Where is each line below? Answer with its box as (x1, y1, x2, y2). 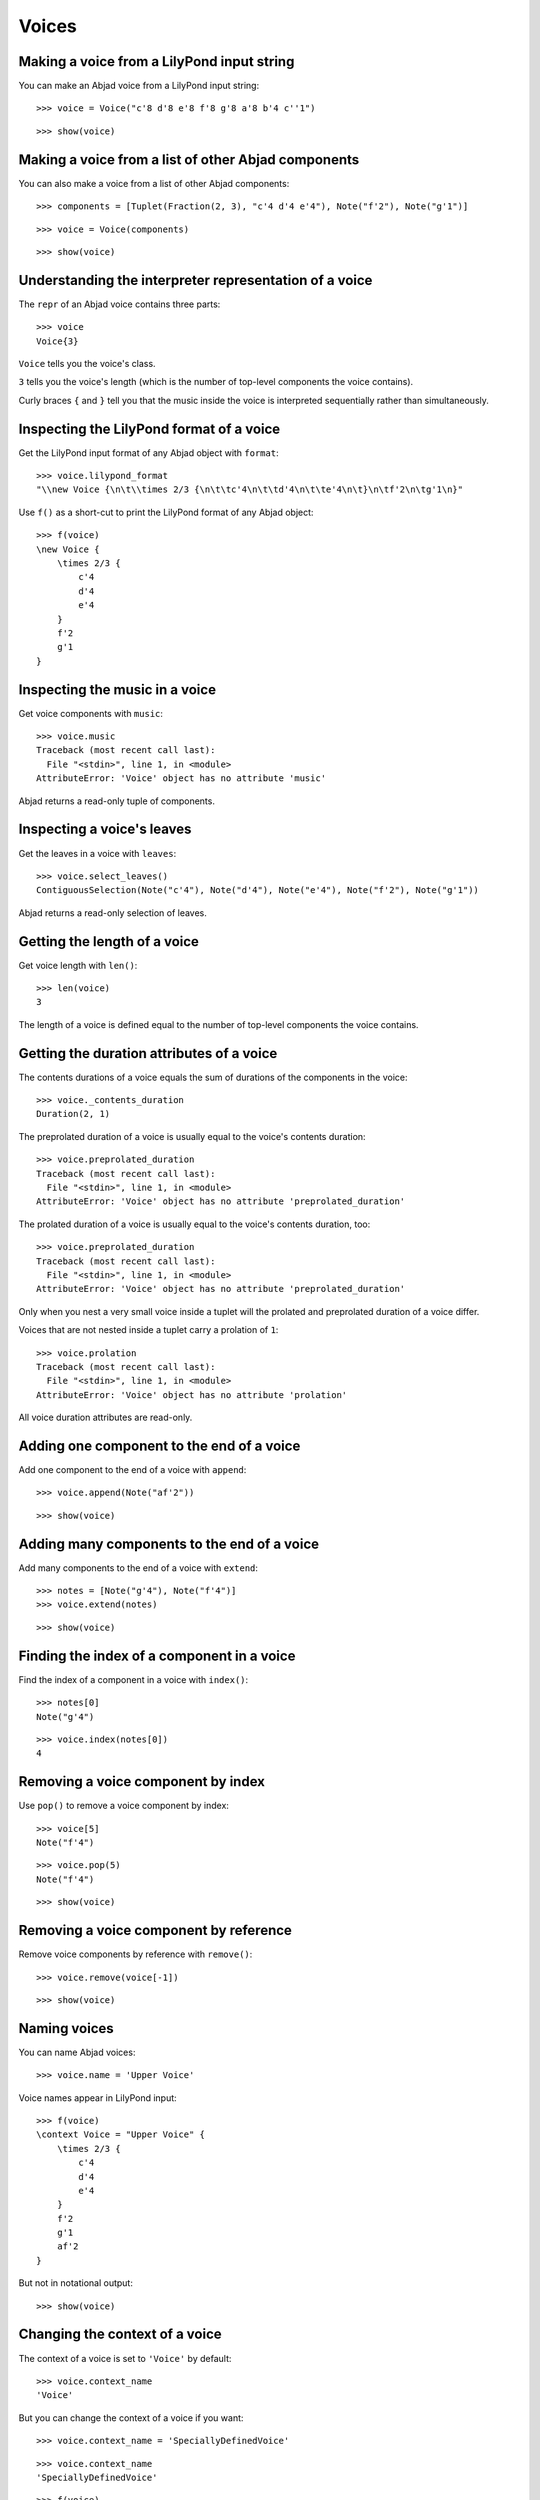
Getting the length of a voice (18, 933, 200, 950)
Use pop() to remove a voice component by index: (18, 1800, 230, 1812)
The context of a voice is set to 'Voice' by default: (18, 2352, 232, 2364)
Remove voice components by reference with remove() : (18, 1948, 253, 1960)
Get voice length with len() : (18, 959, 138, 971)
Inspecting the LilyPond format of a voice (18, 420, 281, 437)
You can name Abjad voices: (18, 2046, 136, 2058)
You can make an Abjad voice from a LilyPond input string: (18, 80, 260, 92)
